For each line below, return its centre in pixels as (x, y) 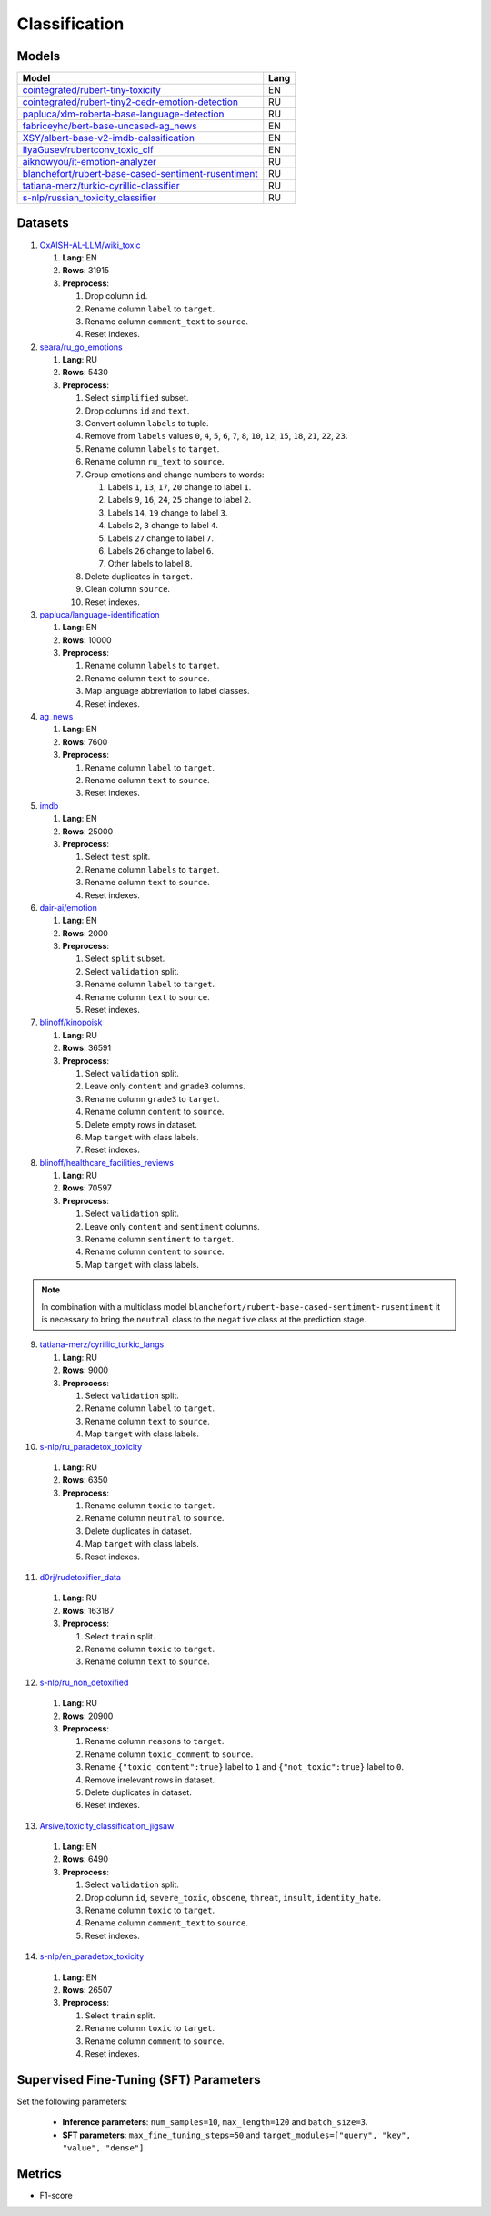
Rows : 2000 (85, 933)
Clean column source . (128, 589)
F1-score (56, 2195)
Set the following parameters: (72, 2101)
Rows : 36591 (87, 1048)
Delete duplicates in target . (139, 576)
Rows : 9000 (85, 1370)
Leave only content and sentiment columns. (172, 1226)
